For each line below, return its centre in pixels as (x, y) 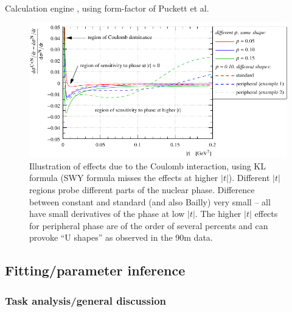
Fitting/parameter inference (95, 270)
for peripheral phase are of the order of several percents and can (149, 225)
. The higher (218, 214)
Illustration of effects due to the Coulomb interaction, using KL (148, 165)
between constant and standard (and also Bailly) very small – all (150, 201)
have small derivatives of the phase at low (107, 214)
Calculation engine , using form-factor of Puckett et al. (107, 8)
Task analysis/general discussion (85, 300)
